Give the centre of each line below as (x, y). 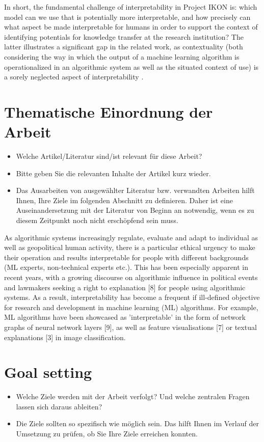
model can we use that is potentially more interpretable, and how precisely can (127, 17)
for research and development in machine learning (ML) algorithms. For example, (131, 307)
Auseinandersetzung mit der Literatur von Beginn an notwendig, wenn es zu (135, 210)
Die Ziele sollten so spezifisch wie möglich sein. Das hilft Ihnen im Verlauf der (137, 423)
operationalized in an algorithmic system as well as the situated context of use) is (131, 66)
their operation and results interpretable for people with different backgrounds (126, 257)
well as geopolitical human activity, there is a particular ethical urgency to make (130, 247)
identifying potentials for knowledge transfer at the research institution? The (124, 36)
